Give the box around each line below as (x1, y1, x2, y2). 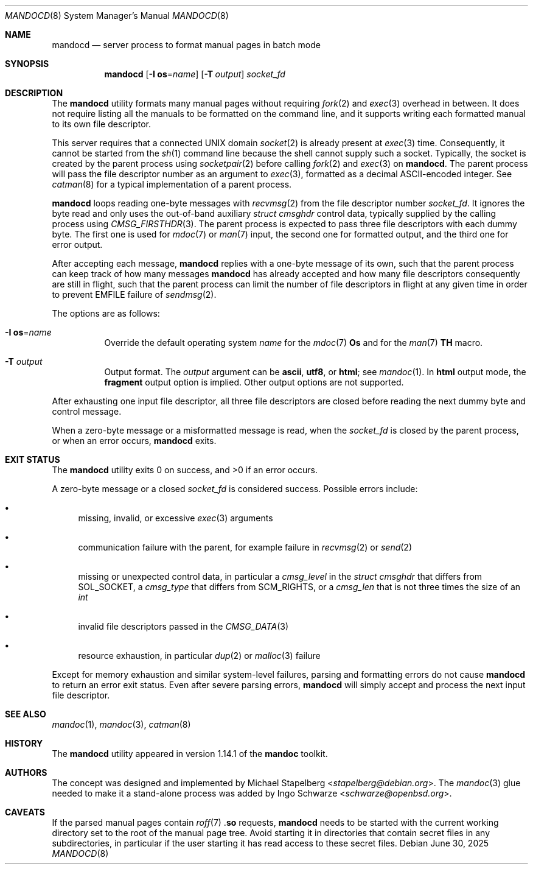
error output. (52, 239, 103, 250)
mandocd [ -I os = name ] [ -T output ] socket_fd (104, 69, 285, 79)
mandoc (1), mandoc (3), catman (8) (52, 719, 191, 730)
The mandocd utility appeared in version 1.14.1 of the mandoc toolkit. (52, 748, 328, 759)
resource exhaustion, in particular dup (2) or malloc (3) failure (78, 650, 321, 661)
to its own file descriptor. (52, 119, 151, 129)
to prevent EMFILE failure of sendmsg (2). (52, 289, 217, 300)
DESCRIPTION (5, 88, 63, 98)
